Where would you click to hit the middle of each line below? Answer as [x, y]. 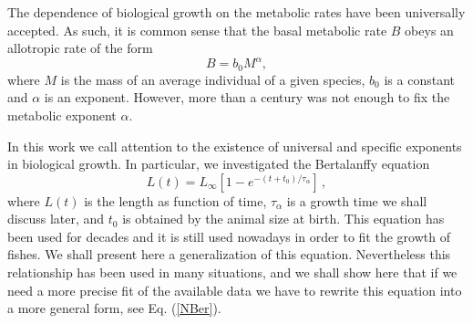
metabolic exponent [62, 115]
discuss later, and [56, 219]
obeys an [429, 30]
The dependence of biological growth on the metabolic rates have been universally [236, 12]
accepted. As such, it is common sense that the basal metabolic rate [197, 30]
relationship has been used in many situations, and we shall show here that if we [232, 272]
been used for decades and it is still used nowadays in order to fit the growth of [229, 236]
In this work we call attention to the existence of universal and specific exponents [235, 146]
